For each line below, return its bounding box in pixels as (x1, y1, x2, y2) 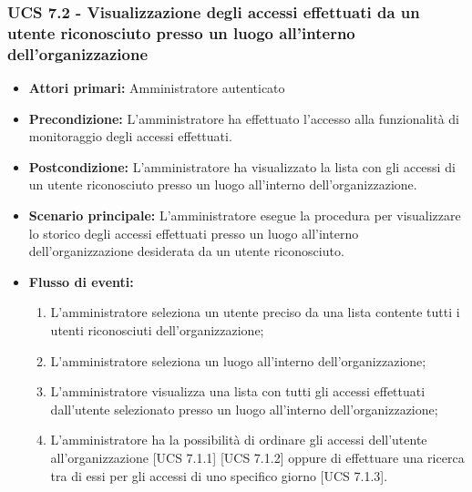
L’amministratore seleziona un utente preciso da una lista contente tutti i (50, 302, 460, 322)
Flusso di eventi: (28, 272, 134, 291)
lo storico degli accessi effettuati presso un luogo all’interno (28, 223, 359, 242)
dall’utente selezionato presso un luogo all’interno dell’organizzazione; (50, 399, 438, 418)
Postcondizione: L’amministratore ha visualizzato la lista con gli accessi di (28, 157, 456, 176)
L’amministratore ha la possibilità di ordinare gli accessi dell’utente (50, 430, 427, 449)
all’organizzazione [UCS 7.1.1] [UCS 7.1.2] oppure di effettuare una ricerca (50, 447, 465, 466)
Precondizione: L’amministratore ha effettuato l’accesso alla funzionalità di (28, 108, 460, 128)
